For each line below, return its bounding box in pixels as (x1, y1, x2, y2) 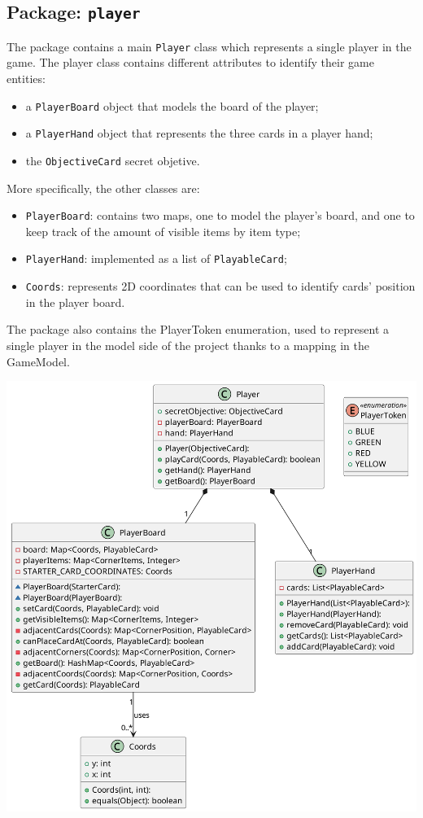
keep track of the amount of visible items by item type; (25, 222, 301, 239)
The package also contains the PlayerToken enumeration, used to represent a (7, 321, 390, 338)
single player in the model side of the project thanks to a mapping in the (7, 336, 369, 353)
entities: (7, 70, 46, 87)
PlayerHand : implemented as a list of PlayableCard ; (25, 250, 287, 267)
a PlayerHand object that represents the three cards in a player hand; (25, 125, 373, 142)
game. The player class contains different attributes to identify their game (7, 54, 374, 71)
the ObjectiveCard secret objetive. (25, 151, 200, 168)
